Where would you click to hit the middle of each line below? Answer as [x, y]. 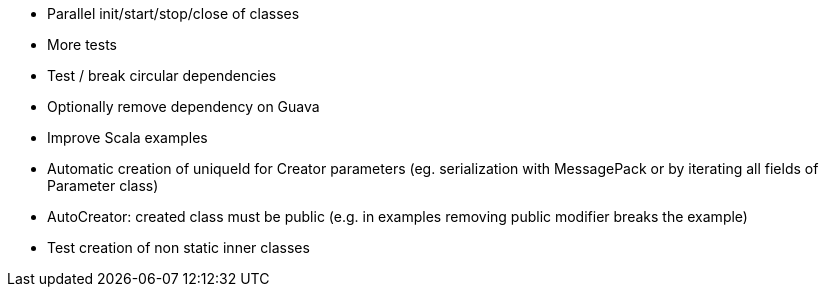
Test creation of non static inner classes [178, 247]
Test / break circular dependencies [162, 75]
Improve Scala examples [127, 137]
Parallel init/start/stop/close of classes [173, 13]
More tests [82, 44]
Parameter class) [103, 185]
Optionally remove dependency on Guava [183, 106]
